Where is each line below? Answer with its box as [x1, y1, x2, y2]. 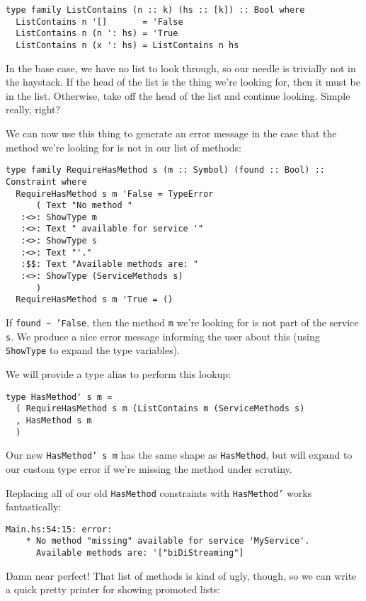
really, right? [6, 102, 61, 117]
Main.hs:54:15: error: [6, 524, 113, 534]
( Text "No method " [35, 200, 132, 211]
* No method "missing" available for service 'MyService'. [25, 536, 310, 546]
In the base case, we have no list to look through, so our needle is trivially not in [6, 60, 356, 75]
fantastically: [6, 499, 62, 514]
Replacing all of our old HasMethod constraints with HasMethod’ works [6, 485, 312, 500]
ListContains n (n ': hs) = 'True [16, 28, 178, 39]
